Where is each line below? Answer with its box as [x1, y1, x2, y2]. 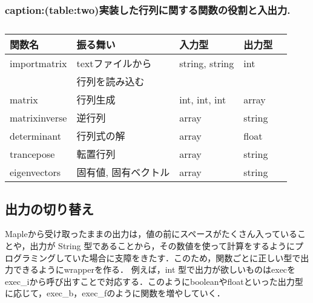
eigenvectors [10, 165, 61, 179]
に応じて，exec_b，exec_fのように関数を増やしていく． [5, 287, 225, 299]
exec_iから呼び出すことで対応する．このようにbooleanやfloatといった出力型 [5, 275, 303, 287]
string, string [179, 56, 234, 70]
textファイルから [76, 56, 152, 71]
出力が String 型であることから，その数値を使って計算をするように [30, 239, 295, 252]
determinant [10, 128, 61, 143]
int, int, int [179, 92, 226, 106]
